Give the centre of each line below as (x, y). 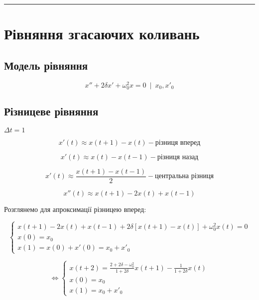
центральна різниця (184, 176)
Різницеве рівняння (51, 111)
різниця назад (178, 157)
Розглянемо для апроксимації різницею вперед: (75, 209)
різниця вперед (178, 143)
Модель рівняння (46, 65)
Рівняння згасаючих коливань (102, 34)
